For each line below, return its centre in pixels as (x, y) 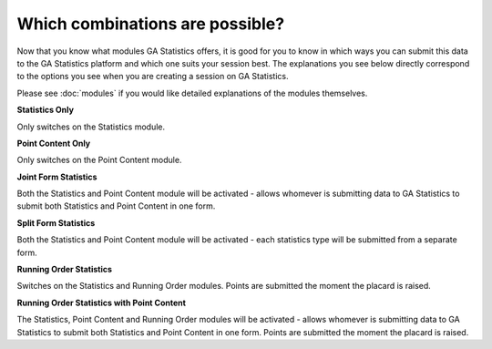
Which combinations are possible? (151, 24)
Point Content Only (54, 143)
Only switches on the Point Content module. (99, 160)
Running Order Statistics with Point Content (102, 303)
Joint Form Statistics (57, 177)
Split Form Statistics (56, 222)
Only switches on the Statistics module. (91, 127)
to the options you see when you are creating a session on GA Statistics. (153, 77)
